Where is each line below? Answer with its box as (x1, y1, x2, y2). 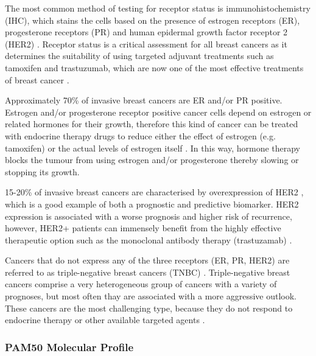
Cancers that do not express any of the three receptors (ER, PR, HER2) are (5, 254, 290, 267)
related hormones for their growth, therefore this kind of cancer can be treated (5, 117, 298, 130)
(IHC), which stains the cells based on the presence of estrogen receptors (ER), (5, 13, 300, 26)
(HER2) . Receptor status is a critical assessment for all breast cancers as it (5, 37, 287, 50)
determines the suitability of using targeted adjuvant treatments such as (5, 49, 274, 62)
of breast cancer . (5, 73, 69, 86)
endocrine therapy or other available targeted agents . (5, 313, 205, 326)
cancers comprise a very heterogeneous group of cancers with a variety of (5, 277, 277, 290)
